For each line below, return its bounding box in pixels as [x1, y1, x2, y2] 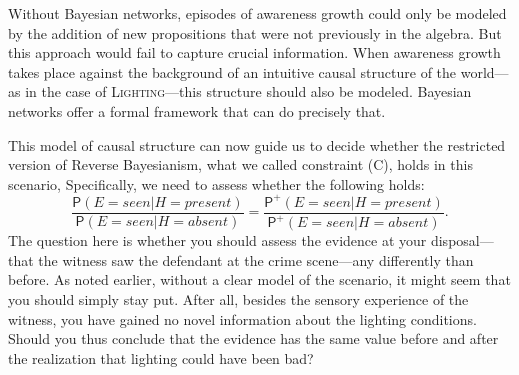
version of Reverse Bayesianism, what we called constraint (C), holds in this [8, 154, 473, 175]
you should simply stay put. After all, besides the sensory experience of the [8, 289, 469, 310]
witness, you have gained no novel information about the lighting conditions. [8, 308, 477, 329]
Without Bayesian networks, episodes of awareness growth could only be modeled [8, 3, 507, 23]
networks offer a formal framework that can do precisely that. [8, 100, 386, 121]
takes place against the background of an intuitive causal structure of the [8, 61, 457, 82]
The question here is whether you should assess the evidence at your [8, 230, 427, 251]
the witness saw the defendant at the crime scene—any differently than [38, 249, 474, 270]
